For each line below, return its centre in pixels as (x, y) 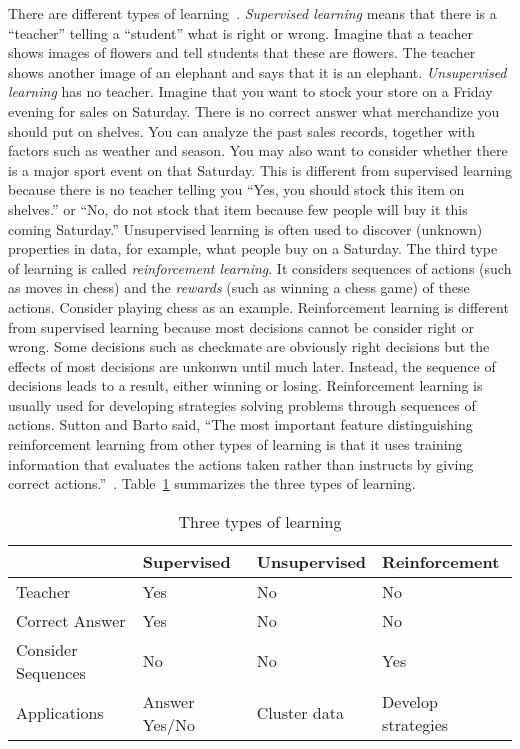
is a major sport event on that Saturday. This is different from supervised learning (260, 169)
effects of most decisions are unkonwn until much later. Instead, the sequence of (252, 365)
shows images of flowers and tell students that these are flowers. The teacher (242, 52)
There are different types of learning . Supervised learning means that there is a (252, 13)
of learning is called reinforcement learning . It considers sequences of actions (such (260, 267)
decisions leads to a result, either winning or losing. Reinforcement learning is (245, 385)
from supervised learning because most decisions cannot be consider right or (241, 326)
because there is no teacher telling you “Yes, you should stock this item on (236, 189)
